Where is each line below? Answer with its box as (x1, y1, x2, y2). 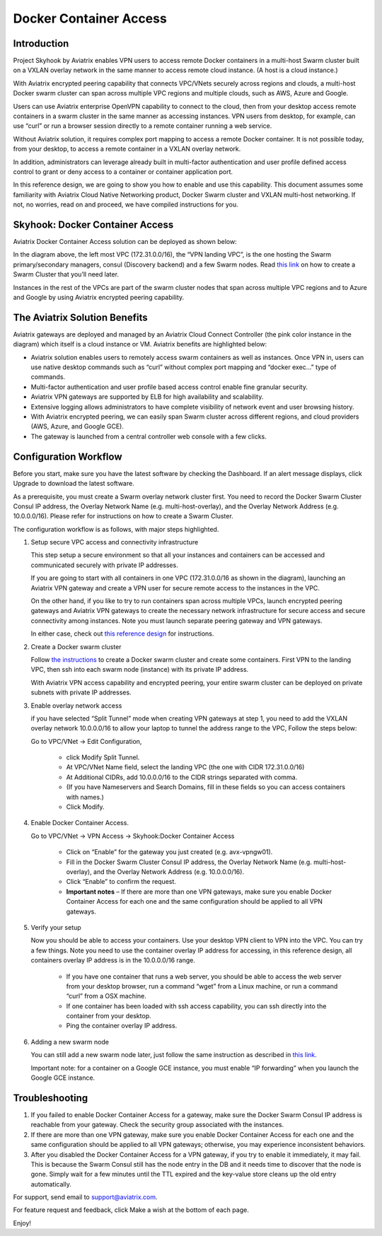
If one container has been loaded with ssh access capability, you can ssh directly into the (66, 1001, 327, 1010)
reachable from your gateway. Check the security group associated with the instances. (30, 1121, 284, 1129)
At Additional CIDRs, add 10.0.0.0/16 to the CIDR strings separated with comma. (66, 773, 298, 781)
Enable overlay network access (30, 701, 122, 710)
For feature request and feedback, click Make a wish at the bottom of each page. (13, 1206, 249, 1214)
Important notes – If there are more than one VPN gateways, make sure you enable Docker (66, 887, 332, 896)
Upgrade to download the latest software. (13, 479, 134, 488)
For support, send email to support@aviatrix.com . (13, 1193, 158, 1201)
